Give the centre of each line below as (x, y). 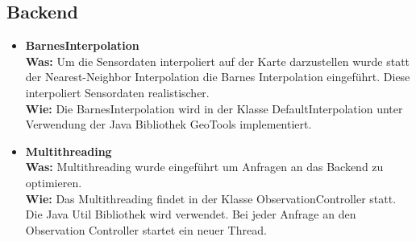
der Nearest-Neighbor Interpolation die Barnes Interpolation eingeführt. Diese (218, 77)
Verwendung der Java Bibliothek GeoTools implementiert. (168, 124)
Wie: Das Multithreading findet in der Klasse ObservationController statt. (211, 198)
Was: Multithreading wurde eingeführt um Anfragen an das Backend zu (204, 167)
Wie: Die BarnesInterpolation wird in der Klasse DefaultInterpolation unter (214, 108)
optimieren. (54, 182)
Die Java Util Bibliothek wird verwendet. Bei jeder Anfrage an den (191, 214)
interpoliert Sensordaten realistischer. (117, 92)
